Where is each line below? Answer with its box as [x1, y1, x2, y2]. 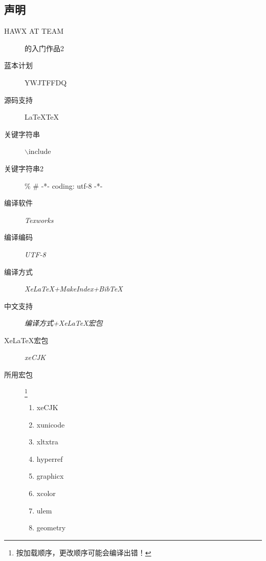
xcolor [36, 487, 56, 498]
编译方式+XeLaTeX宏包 [25, 318, 103, 328]
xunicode [36, 419, 65, 430]
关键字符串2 [4, 163, 43, 173]
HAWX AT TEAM [4, 26, 64, 36]
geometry [36, 522, 66, 533]
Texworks [25, 214, 54, 225]
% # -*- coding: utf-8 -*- [25, 180, 103, 191]
